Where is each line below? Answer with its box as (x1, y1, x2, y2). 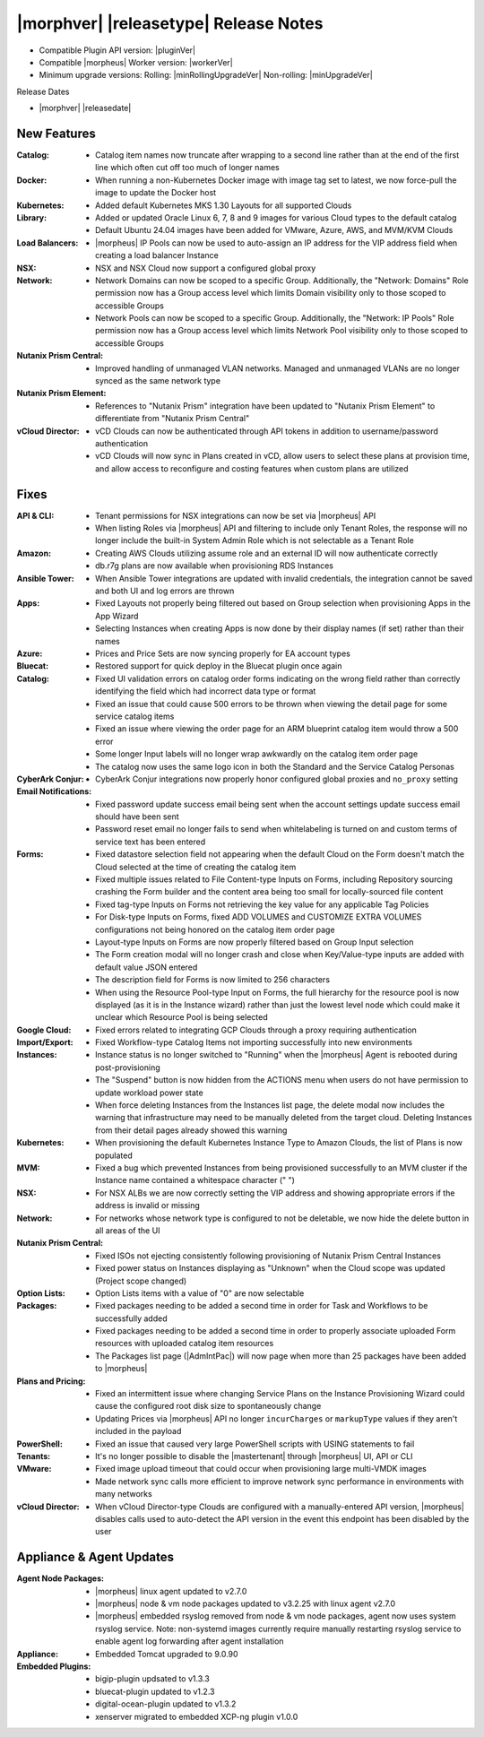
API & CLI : (16, 510, 55, 521)
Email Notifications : (16, 786, 92, 797)
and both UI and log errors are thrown (95, 585, 235, 596)
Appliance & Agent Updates (16, 1550, 175, 1565)
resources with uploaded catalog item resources (95, 1338, 274, 1349)
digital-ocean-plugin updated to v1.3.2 (95, 1698, 237, 1709)
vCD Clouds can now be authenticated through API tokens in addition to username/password (95, 426, 438, 436)
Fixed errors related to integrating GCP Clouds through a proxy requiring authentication (95, 1024, 417, 1035)
